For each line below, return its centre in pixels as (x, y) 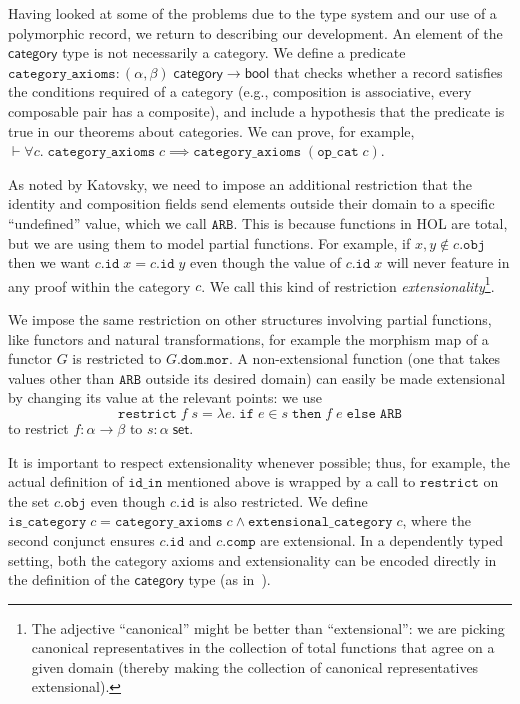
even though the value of (265, 262)
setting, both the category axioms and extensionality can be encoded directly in (252, 559)
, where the (437, 520)
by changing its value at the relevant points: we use (165, 397)
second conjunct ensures (81, 539)
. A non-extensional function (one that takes (364, 358)
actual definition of (66, 481)
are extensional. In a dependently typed (382, 539)
